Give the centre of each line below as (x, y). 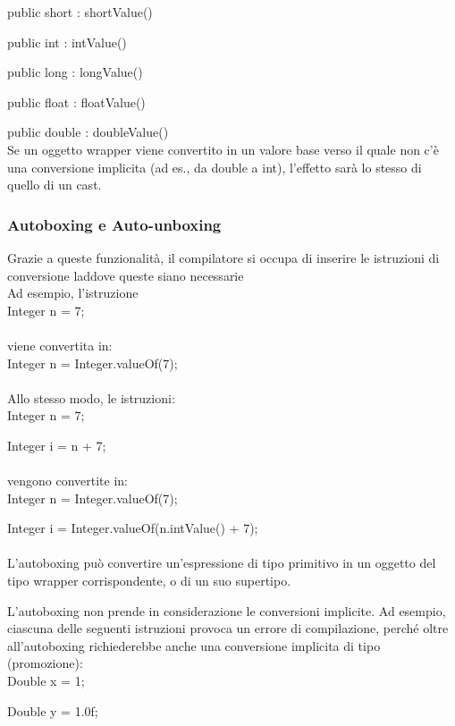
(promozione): (45, 663)
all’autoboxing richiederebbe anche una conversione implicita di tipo (194, 645)
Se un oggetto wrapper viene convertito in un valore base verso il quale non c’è (223, 149)
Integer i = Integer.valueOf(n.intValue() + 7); (133, 528)
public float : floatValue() (76, 101)
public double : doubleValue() (88, 132)
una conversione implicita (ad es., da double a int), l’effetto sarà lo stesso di (215, 167)
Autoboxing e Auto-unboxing (114, 224)
